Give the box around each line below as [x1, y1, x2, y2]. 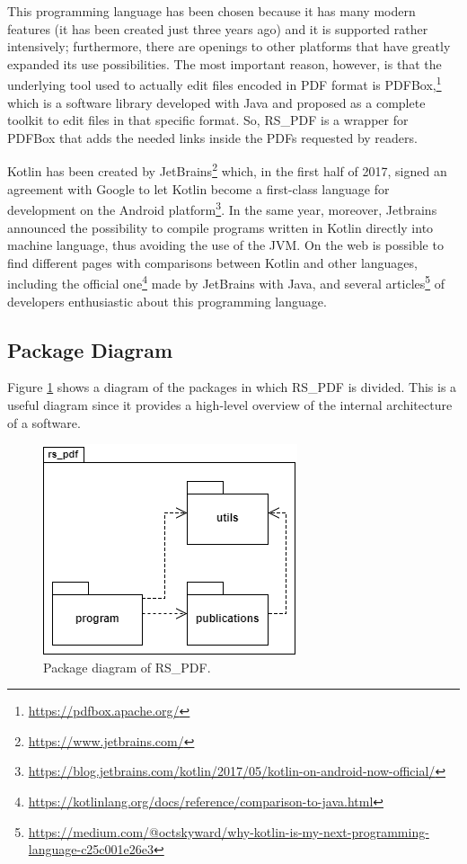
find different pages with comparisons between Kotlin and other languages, [7, 253, 418, 272]
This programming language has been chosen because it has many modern [7, 2, 416, 20]
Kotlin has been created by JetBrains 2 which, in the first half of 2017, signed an [7, 159, 447, 181]
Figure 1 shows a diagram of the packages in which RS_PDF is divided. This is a [7, 378, 457, 396]
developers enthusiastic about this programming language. [7, 291, 327, 310]
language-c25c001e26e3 [28, 840, 154, 859]
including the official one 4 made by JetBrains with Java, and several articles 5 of [7, 272, 445, 292]
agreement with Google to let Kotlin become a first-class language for [7, 179, 390, 198]
